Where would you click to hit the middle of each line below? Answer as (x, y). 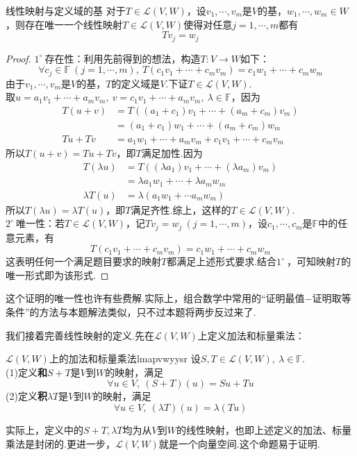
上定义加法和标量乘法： (251, 335)
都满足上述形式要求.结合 (222, 261)
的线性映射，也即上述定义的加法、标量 (264, 429)
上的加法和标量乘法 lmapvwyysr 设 (125, 358)
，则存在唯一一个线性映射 (64, 24)
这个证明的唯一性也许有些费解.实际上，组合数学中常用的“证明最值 (155, 298)
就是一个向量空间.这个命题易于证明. (239, 443)
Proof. (18, 58)
